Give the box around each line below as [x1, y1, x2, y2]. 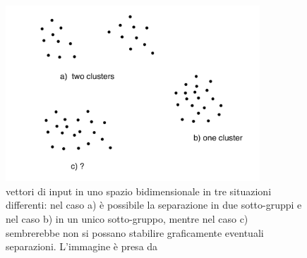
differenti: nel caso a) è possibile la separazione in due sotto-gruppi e [6, 197, 302, 212]
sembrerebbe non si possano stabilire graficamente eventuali [6, 225, 264, 240]
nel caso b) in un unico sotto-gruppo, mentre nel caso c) [6, 211, 248, 226]
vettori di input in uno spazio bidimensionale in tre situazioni [6, 183, 272, 198]
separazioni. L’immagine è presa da [6, 239, 158, 254]
